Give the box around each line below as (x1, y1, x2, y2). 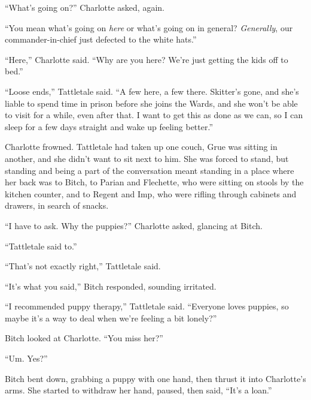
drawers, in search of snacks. (5, 199, 109, 212)
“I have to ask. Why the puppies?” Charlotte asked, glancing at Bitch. (5, 219, 263, 231)
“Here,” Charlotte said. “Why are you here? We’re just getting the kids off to (5, 53, 288, 65)
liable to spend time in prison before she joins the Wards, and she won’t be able (5, 97, 298, 109)
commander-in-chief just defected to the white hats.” (5, 33, 197, 46)
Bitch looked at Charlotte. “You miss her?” (5, 332, 163, 344)
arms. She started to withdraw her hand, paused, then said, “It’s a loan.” (5, 384, 272, 396)
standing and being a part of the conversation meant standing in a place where (5, 164, 294, 176)
